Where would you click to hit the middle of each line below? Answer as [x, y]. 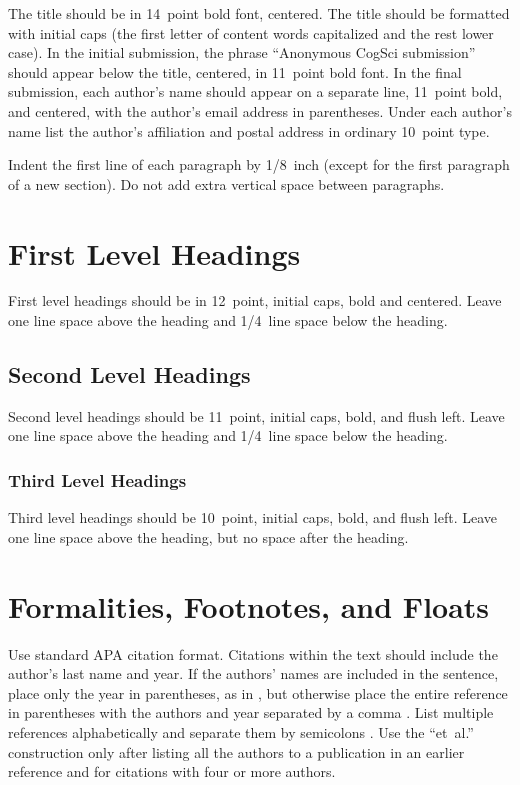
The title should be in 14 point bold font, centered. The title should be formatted [259, 13]
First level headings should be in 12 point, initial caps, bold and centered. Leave [255, 300]
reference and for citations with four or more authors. [172, 771]
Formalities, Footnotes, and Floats [249, 605]
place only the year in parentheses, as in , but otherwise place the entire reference [258, 692]
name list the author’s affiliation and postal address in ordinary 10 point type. [249, 130]
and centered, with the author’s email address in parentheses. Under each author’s [260, 110]
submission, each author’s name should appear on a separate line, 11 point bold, [255, 91]
